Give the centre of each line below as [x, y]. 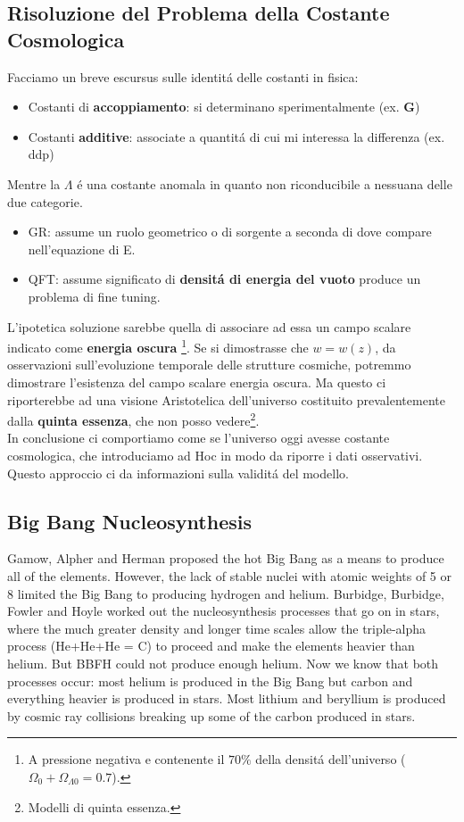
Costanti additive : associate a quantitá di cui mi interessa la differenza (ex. [236, 136]
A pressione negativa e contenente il [126, 759]
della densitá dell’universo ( [331, 759]
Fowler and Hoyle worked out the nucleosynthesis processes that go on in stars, [224, 611]
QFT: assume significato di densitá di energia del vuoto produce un [224, 279]
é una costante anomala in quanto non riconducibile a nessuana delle [265, 183]
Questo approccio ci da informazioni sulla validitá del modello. [178, 473]
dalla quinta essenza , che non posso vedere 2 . [133, 419]
